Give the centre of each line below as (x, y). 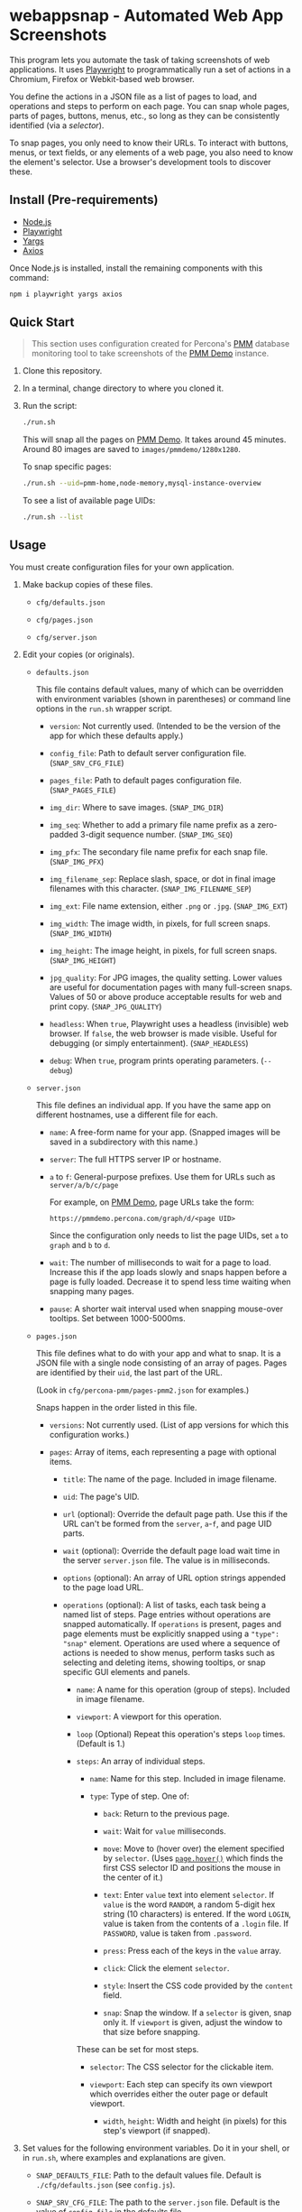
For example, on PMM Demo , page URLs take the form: (151, 1202)
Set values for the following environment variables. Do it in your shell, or (156, 2148)
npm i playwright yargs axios (66, 294)
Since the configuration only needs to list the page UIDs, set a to (169, 1235)
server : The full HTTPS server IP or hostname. (135, 1159)
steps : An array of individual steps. (141, 1761)
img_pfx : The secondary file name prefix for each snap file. (159, 851)
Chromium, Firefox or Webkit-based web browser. (102, 79)
